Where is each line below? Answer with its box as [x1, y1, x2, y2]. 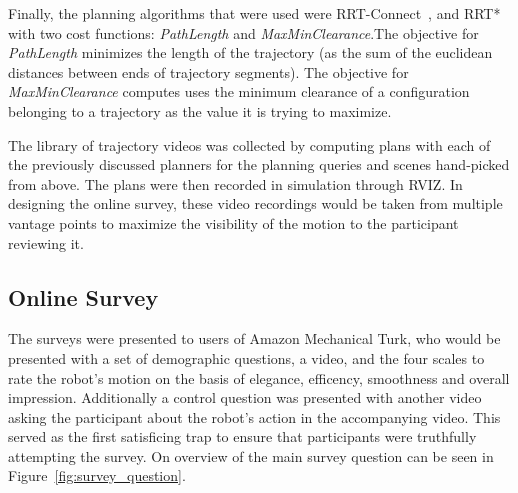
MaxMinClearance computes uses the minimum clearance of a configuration [8, 81, 470, 102]
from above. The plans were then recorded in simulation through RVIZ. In [8, 173, 463, 194]
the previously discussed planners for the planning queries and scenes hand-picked [8, 154, 510, 175]
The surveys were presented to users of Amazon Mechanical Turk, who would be [8, 328, 501, 349]
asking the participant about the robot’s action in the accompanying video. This [8, 406, 501, 427]
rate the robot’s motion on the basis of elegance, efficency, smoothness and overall [8, 367, 510, 388]
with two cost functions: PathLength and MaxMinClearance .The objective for [8, 22, 479, 43]
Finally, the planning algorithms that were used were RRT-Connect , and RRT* [8, 3, 501, 23]
